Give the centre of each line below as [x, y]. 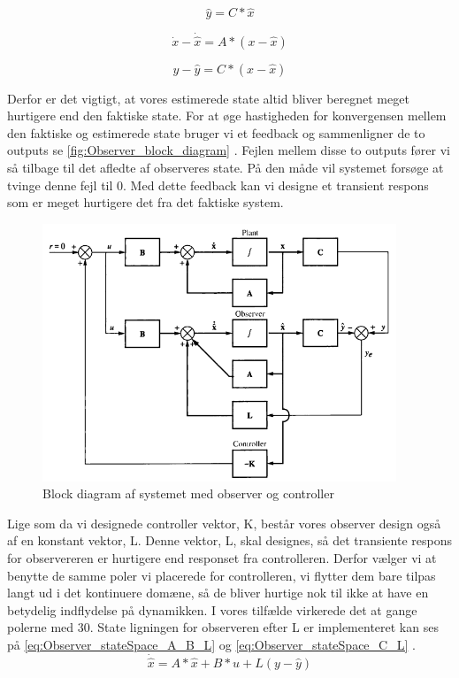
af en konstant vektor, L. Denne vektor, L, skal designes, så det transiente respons [229, 540]
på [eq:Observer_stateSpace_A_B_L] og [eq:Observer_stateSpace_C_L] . [211, 644]
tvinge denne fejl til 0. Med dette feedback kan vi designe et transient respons [218, 185]
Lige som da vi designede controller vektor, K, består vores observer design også [224, 523]
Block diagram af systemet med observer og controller [188, 493]
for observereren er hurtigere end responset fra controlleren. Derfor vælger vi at [222, 557]
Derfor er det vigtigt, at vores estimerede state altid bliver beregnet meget [208, 98]
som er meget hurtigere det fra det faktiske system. [145, 202]
